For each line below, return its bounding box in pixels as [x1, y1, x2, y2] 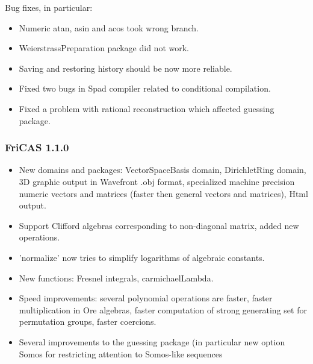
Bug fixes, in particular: [5, 1, 93, 13]
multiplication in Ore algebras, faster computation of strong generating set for [19, 303, 307, 316]
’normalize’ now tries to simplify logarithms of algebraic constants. [19, 251, 265, 263]
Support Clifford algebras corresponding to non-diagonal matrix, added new [19, 219, 299, 231]
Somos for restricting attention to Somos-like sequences [19, 347, 223, 360]
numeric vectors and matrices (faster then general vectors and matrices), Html [19, 187, 308, 199]
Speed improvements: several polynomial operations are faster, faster [19, 292, 273, 304]
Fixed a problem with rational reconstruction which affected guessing [19, 102, 274, 115]
